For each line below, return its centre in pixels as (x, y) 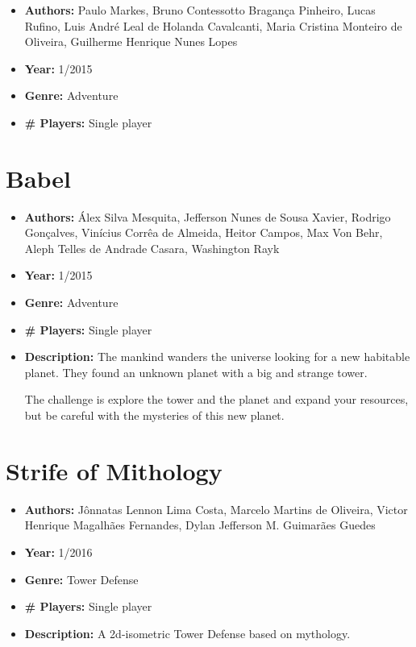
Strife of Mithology (114, 470)
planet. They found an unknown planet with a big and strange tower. (196, 372)
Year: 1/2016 (58, 552)
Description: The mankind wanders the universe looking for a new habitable (217, 357)
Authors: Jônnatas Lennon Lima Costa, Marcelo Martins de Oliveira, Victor (216, 509)
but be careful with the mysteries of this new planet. (154, 415)
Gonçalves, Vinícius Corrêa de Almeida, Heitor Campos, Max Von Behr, (204, 232)
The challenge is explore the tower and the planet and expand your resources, (216, 399)
